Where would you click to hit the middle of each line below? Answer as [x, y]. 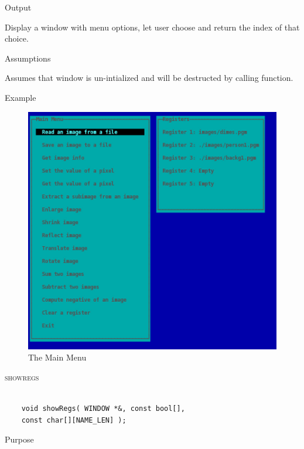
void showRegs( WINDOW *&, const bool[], [103, 409]
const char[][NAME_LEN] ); [74, 420]
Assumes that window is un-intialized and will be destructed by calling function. [149, 78]
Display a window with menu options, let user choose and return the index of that [152, 27]
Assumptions [28, 58]
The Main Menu [57, 357]
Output [18, 7]
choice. [17, 38]
